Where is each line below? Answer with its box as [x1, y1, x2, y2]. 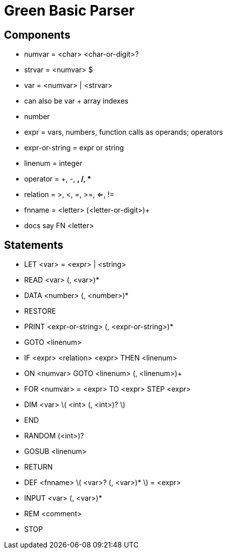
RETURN [24, 463, 53, 472]
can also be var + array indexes [24, 97, 128, 106]
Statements [4, 238, 63, 251]
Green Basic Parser [4, 2, 135, 19]
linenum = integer [24, 159, 83, 168]
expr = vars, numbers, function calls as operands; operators [24, 128, 223, 137]
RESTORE [24, 307, 56, 316]
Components [4, 28, 70, 41]
